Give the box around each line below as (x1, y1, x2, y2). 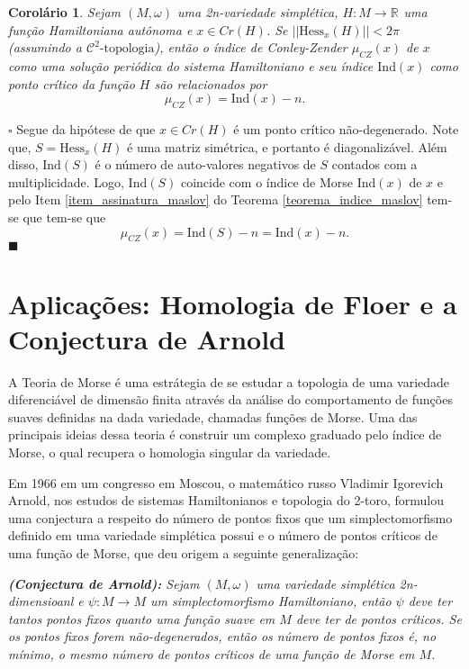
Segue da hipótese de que (16, 119, 156, 138)
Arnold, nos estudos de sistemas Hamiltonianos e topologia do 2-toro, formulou (8, 491, 445, 510)
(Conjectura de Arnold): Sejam (8, 574, 200, 592)
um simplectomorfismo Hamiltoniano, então (150, 592, 392, 610)
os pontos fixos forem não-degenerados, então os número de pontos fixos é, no (8, 627, 437, 646)
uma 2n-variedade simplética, (177, 3, 338, 21)
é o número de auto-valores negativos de (95, 155, 316, 174)
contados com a (331, 155, 418, 174)
